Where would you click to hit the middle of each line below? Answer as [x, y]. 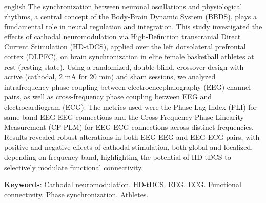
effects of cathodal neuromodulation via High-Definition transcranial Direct [122, 36]
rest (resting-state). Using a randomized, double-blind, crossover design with [124, 66]
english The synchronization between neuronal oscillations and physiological [123, 6]
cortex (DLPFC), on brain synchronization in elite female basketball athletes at [129, 56]
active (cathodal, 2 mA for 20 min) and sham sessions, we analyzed [110, 77]
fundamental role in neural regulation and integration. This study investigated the [133, 26]
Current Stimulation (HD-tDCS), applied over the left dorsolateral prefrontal [125, 46]
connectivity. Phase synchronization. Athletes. [76, 194]
